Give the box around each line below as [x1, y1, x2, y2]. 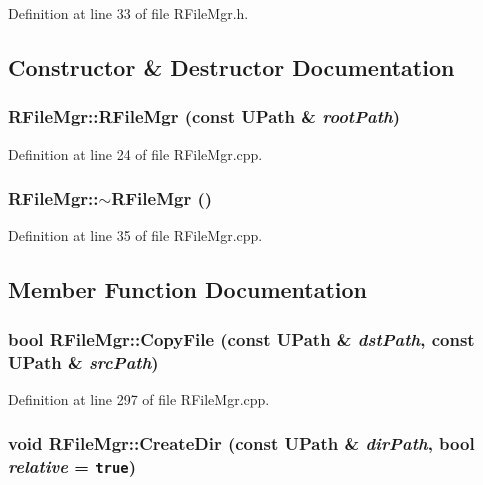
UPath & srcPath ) [8, 349, 159, 374]
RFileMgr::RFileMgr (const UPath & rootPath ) [8, 104, 401, 129]
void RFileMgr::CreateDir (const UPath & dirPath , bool [8, 431, 475, 456]
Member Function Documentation [8, 274, 368, 305]
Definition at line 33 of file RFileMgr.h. [8, 3, 249, 23]
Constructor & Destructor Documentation [8, 51, 455, 82]
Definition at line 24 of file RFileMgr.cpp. [8, 143, 263, 164]
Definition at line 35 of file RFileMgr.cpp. [8, 225, 263, 246]
